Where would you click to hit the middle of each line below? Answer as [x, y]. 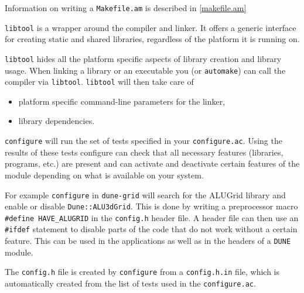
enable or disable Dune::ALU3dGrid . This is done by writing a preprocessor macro [151, 206]
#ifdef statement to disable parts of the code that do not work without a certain [151, 229]
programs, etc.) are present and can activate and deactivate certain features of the [152, 163]
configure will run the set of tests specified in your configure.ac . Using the [144, 141]
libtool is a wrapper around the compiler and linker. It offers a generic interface [151, 27]
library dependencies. [57, 121]
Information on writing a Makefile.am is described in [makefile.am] [126, 8]
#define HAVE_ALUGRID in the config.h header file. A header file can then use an [152, 217]
